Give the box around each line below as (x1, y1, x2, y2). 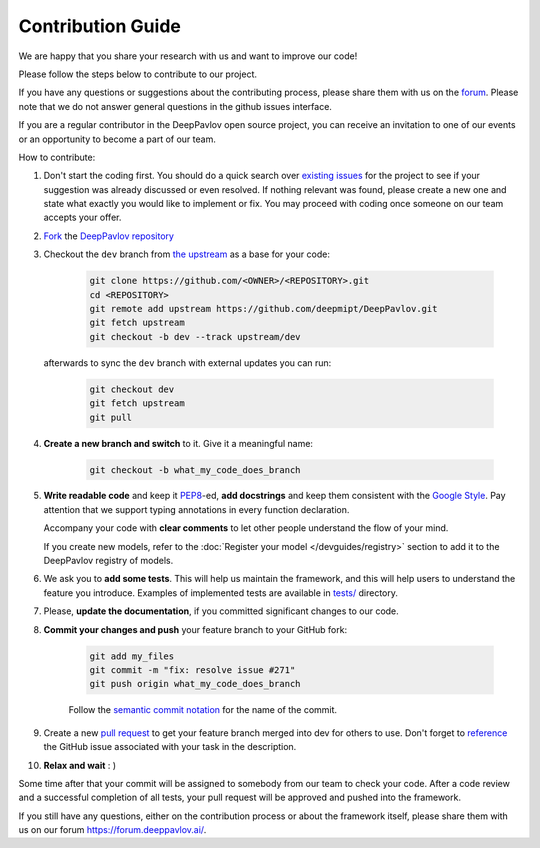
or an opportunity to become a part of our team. (18, 133, 217, 145)
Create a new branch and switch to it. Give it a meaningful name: (43, 437, 314, 449)
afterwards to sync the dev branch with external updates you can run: (43, 356, 332, 369)
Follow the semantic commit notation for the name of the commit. (68, 704, 338, 716)
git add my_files (89, 650, 175, 662)
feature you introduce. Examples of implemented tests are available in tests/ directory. (43, 586, 399, 599)
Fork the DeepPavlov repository (43, 230, 175, 242)
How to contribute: (18, 151, 96, 163)
